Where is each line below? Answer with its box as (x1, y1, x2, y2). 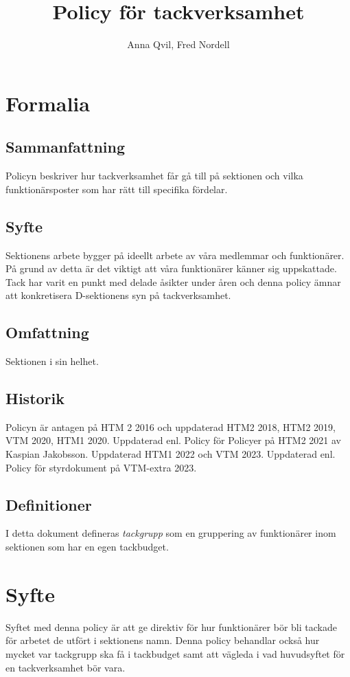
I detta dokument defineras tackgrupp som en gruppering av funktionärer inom (5, 526, 336, 540)
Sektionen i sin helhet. (5, 354, 99, 368)
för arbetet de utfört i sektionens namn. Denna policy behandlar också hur (5, 633, 320, 647)
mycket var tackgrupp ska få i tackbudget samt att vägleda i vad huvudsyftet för (5, 646, 345, 661)
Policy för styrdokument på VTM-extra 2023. (5, 460, 197, 474)
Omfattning (5, 322, 89, 343)
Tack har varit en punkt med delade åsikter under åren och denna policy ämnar (5, 274, 341, 289)
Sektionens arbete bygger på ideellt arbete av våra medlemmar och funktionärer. (5, 247, 345, 262)
